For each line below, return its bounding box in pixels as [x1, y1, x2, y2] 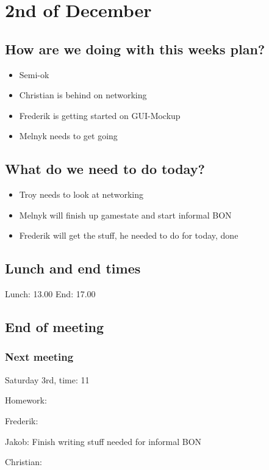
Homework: [5, 394, 47, 407]
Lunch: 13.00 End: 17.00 [5, 287, 96, 300]
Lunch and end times [5, 259, 141, 278]
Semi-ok [19, 68, 49, 81]
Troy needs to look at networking [19, 188, 143, 201]
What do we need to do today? [5, 159, 205, 178]
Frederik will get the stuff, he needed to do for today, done [19, 229, 239, 242]
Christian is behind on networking [19, 89, 147, 101]
